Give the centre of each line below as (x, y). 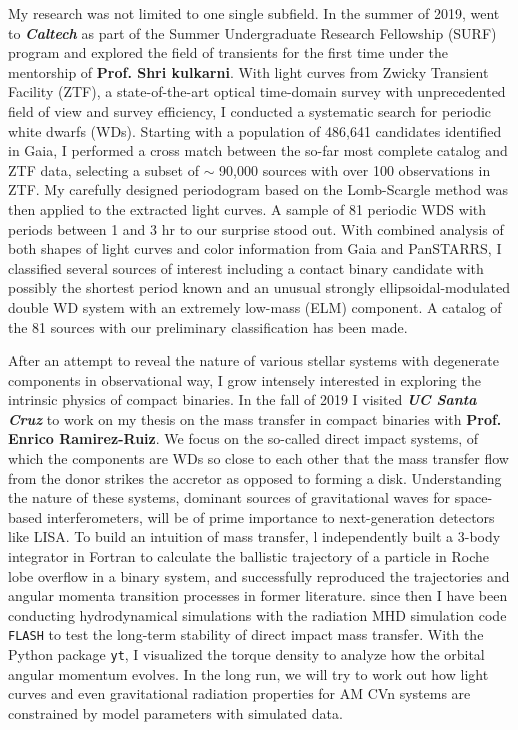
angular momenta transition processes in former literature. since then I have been (258, 595)
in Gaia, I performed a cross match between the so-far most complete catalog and (258, 150)
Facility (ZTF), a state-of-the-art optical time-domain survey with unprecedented (257, 91)
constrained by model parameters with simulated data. (175, 712)
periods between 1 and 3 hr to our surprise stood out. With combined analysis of (256, 228)
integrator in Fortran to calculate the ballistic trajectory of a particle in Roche (249, 556)
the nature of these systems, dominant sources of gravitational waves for (229, 497)
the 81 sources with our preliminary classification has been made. (208, 326)
